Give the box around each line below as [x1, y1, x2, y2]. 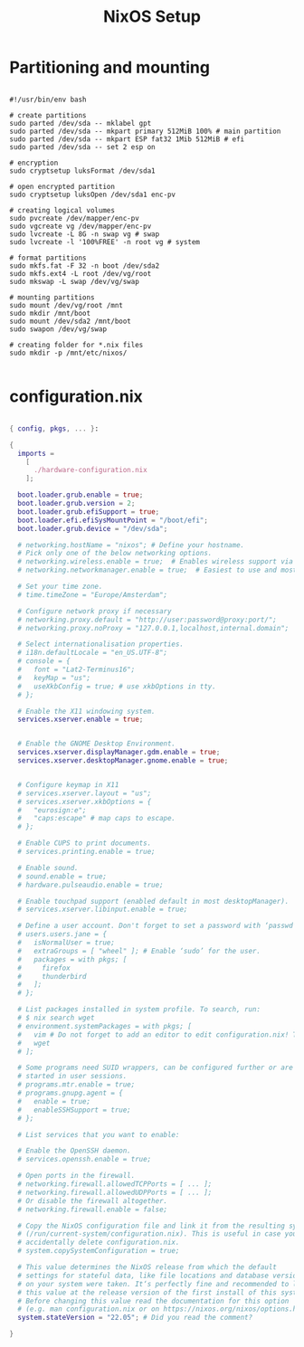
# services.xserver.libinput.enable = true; [17, 905, 188, 915]
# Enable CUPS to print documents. [17, 839, 152, 848]
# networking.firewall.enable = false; [17, 1205, 168, 1214]
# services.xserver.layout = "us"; [17, 789, 152, 798]
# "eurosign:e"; [17, 805, 88, 815]
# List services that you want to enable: [17, 1130, 180, 1139]
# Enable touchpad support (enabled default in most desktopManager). [17, 896, 290, 906]
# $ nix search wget [17, 1013, 95, 1022]
